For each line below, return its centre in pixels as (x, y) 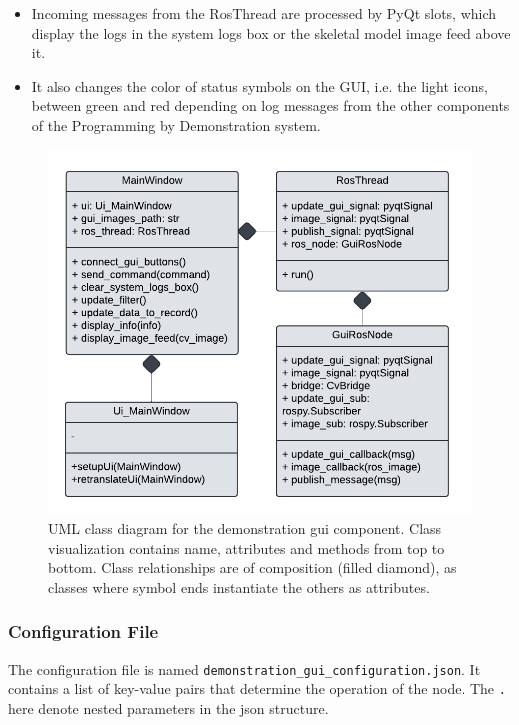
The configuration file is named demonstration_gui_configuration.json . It (244, 668)
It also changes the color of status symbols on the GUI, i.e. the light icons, (259, 85)
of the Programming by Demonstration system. (176, 124)
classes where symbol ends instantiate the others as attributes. (239, 586)
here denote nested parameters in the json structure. (168, 707)
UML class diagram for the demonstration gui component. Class (245, 528)
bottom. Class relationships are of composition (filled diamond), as (252, 567)
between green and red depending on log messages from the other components (270, 105)
